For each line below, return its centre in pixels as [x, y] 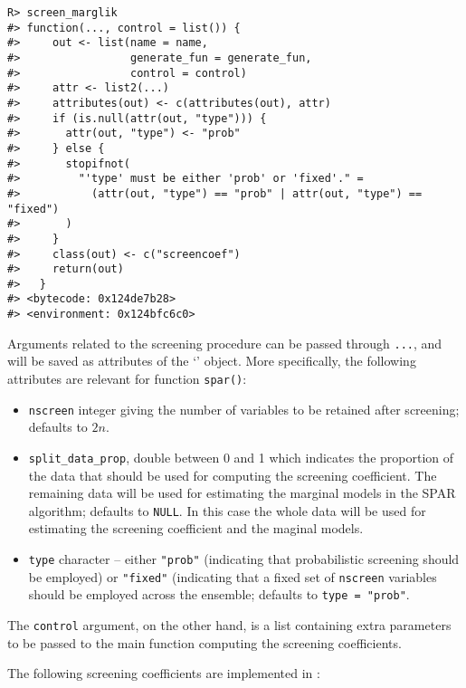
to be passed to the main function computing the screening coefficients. [204, 642]
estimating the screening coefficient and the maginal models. [196, 528]
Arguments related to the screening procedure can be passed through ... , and [225, 343]
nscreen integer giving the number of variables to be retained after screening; [244, 409]
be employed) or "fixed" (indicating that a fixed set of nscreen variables [233, 576]
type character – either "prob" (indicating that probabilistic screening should [244, 559]
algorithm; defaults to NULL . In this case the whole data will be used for [227, 510]
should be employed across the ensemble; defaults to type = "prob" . [219, 594]
